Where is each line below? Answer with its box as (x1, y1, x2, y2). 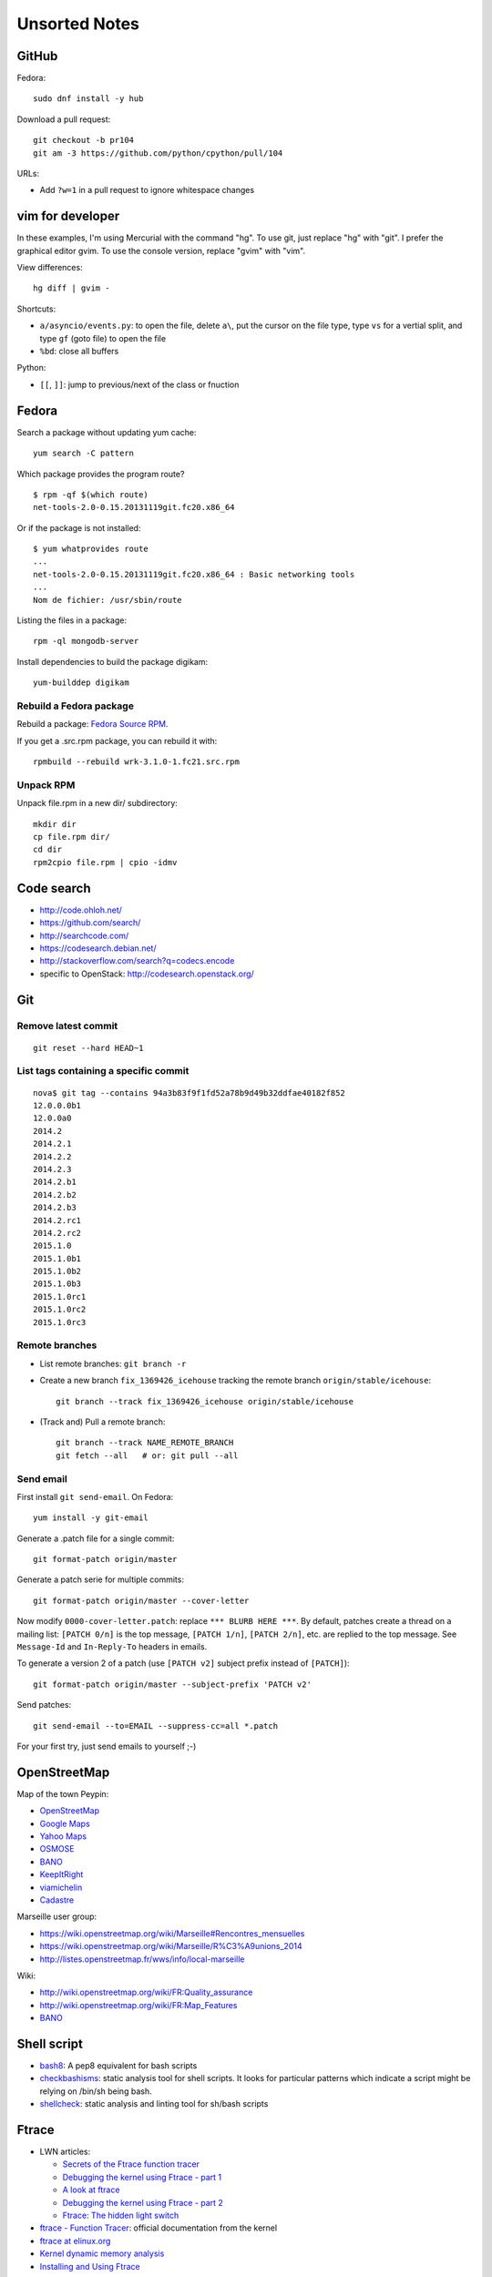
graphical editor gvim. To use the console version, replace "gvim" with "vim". (16, 245, 306, 256)
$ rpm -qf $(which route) (33, 489, 149, 500)
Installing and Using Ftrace (39, 2261, 140, 2272)
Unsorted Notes (16, 14, 140, 34)
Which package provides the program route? (16, 468, 185, 479)
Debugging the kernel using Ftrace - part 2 (62, 2197, 223, 2208)
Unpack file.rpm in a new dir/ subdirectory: (16, 798, 178, 809)
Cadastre (39, 1894, 75, 1905)
